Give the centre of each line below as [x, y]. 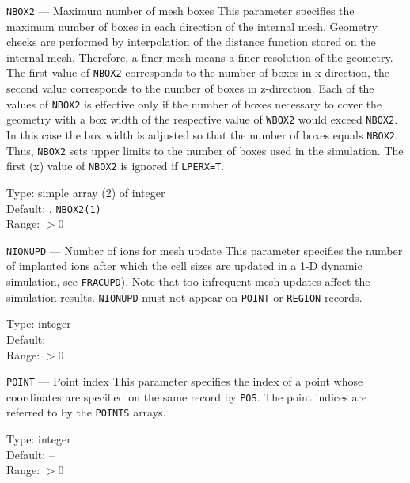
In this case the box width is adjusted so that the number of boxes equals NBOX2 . [202, 135]
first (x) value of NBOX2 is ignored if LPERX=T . [116, 166]
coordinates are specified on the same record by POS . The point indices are [187, 396]
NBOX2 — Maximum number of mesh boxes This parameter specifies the [180, 10]
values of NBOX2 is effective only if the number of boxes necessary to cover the [194, 103]
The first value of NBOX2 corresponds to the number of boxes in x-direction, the [198, 72]
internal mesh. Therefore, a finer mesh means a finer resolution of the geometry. [200, 57]
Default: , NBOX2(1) [54, 208]
